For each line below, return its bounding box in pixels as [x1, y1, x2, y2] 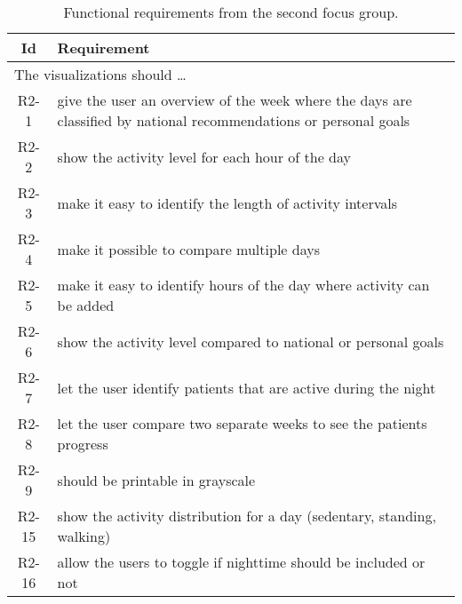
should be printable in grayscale [57, 469, 256, 490]
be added [57, 295, 115, 315]
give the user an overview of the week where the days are [57, 90, 412, 110]
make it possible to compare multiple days [57, 238, 320, 259]
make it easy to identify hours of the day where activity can [57, 274, 430, 295]
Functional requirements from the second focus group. [63, 2, 399, 22]
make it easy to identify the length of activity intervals [57, 192, 398, 213]
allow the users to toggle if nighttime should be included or [57, 552, 426, 572]
